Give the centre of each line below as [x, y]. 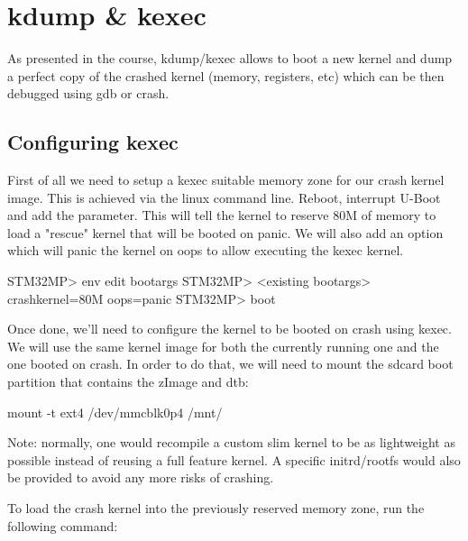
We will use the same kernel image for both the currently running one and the [223, 346]
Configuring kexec [93, 142]
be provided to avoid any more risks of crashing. [141, 477]
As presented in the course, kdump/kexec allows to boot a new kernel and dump [230, 58]
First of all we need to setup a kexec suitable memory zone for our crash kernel [226, 180]
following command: [63, 525]
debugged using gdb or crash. [88, 93]
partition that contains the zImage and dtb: [128, 382]
